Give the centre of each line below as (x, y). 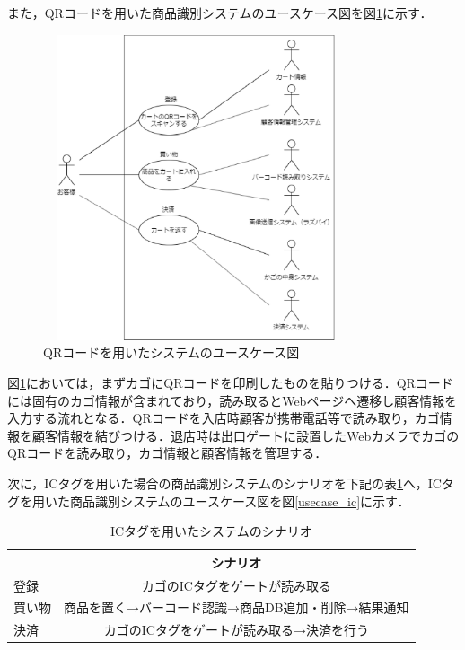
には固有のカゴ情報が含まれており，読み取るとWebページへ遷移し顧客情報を (232, 400)
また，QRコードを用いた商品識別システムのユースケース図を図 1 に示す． (220, 13)
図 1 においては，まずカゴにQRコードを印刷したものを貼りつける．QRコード (230, 382)
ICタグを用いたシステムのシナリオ (211, 531)
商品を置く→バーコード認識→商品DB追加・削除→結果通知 (237, 607)
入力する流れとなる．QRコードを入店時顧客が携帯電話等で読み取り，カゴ (224, 418)
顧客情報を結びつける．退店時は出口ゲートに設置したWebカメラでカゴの (246, 435)
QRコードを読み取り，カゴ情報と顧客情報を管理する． (167, 453)
